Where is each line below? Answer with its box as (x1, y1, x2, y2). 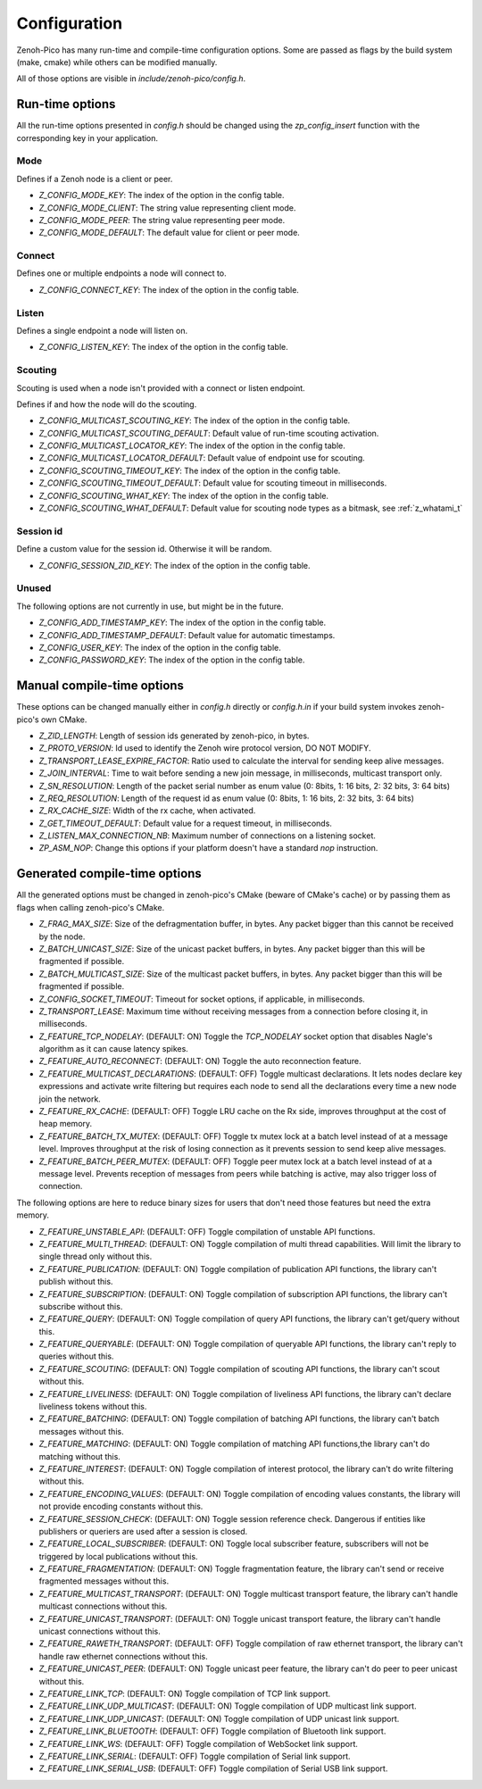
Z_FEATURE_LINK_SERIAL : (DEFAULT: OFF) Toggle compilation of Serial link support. (38, 1751, 352, 1761)
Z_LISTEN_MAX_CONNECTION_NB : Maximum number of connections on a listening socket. (38, 830, 377, 841)
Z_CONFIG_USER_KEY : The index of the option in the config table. (38, 642, 281, 653)
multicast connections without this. (38, 1601, 168, 1611)
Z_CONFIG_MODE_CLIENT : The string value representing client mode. (38, 202, 296, 213)
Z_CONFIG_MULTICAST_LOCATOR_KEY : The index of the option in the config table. (38, 440, 345, 451)
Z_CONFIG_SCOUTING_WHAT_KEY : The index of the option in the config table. (38, 490, 329, 501)
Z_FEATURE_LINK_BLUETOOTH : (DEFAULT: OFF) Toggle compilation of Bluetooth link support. (38, 1726, 386, 1736)
